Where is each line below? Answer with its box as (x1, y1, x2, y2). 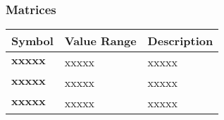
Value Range (64, 32, 137, 49)
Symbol (11, 32, 54, 49)
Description (147, 32, 213, 49)
